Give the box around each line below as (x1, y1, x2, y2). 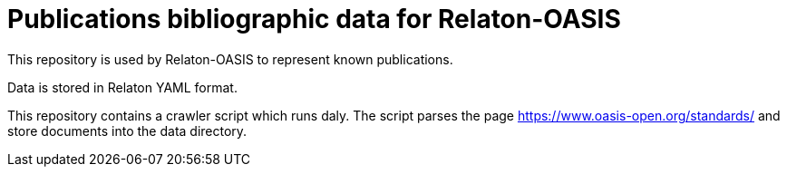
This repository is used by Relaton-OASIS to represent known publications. (7, 51, 453, 67)
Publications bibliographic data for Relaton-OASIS (7, 4, 621, 34)
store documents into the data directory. (7, 122, 248, 139)
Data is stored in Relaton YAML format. (7, 79, 238, 95)
